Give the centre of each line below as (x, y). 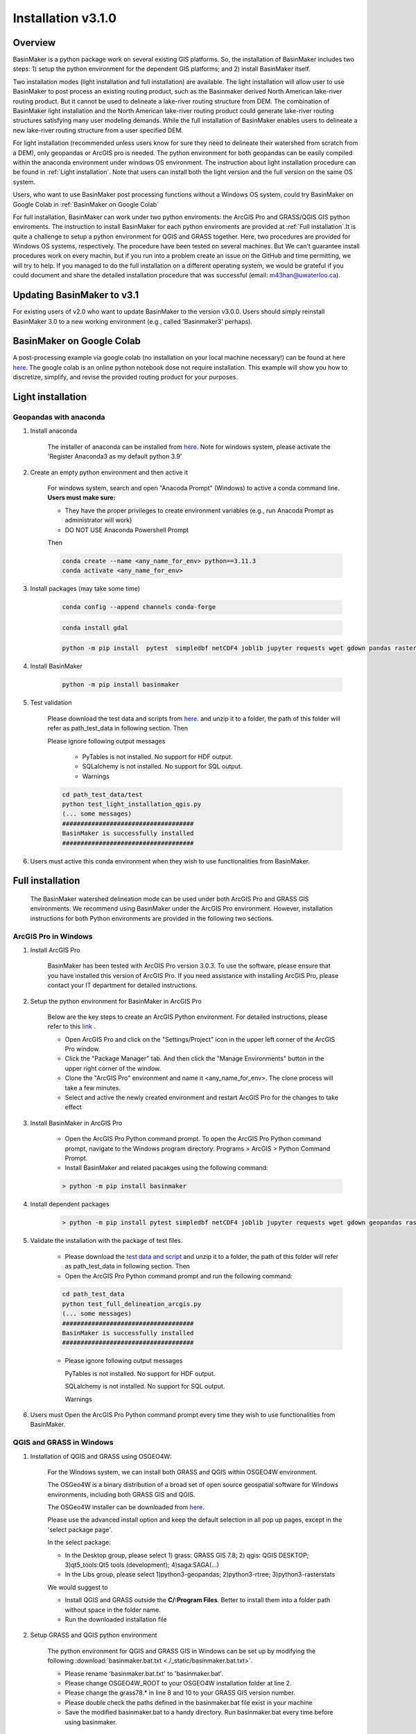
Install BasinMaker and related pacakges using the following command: (166, 1168)
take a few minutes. (93, 1088)
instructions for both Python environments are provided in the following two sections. (152, 918)
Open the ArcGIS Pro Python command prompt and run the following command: (179, 1276)
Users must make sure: (81, 498)
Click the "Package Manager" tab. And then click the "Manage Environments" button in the (194, 1058)
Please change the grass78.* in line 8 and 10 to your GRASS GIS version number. (180, 1693)
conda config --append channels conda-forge (139, 607)
